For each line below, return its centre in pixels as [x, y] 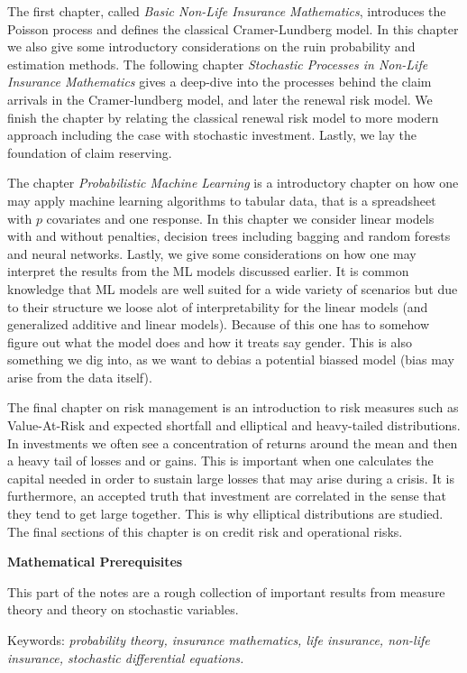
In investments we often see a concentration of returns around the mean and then [233, 443]
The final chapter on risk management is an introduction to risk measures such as [233, 407]
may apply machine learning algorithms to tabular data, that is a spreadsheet [222, 200]
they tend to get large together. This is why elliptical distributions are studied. [225, 514]
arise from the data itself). [80, 377]
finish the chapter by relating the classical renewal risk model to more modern [223, 117]
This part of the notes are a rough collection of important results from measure [226, 591]
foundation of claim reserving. [90, 152]
